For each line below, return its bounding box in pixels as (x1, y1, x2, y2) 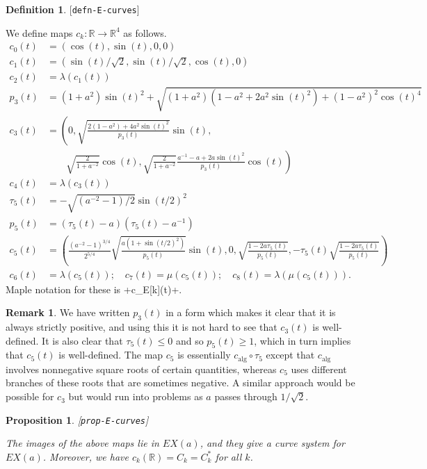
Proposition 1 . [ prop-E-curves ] (6, 412, 149, 427)
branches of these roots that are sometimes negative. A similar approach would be (6, 375, 355, 390)
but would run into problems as (68, 389, 203, 404)
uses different (291, 361, 347, 376)
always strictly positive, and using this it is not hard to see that (6, 320, 277, 334)
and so (175, 333, 204, 347)
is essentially (177, 347, 231, 362)
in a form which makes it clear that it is (166, 305, 336, 320)
